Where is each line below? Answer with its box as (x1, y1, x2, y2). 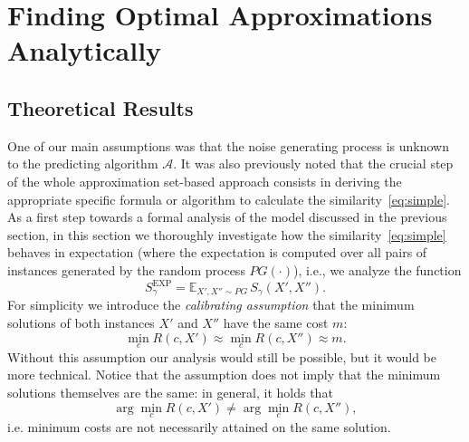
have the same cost (223, 313, 329, 332)
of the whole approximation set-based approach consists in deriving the (7, 171, 402, 190)
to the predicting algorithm (7, 154, 158, 173)
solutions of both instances (7, 313, 155, 332)
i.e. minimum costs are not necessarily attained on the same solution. (7, 417, 391, 436)
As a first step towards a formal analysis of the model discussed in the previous (7, 207, 447, 226)
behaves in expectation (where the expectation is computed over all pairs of (7, 243, 427, 262)
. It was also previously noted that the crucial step (173, 154, 454, 173)
